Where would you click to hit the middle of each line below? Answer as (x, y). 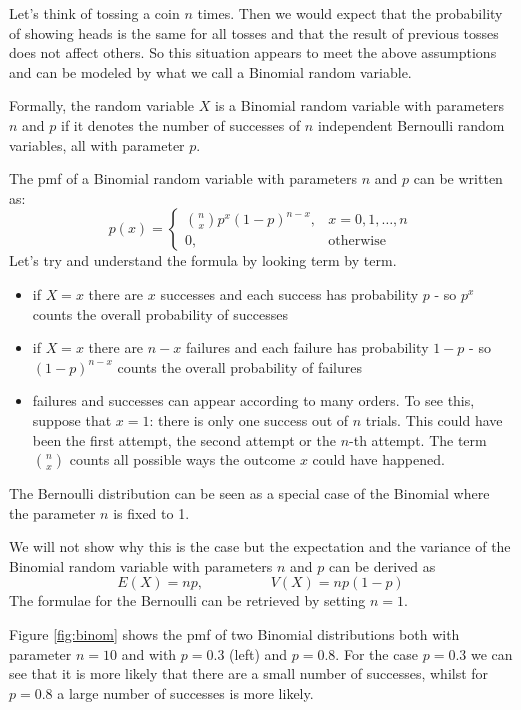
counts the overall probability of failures (239, 366)
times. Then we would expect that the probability (350, 13)
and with (149, 653)
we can (492, 653)
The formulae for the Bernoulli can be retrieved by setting (187, 600)
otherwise (357, 241)
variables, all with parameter (97, 144)
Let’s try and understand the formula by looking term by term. (203, 260)
